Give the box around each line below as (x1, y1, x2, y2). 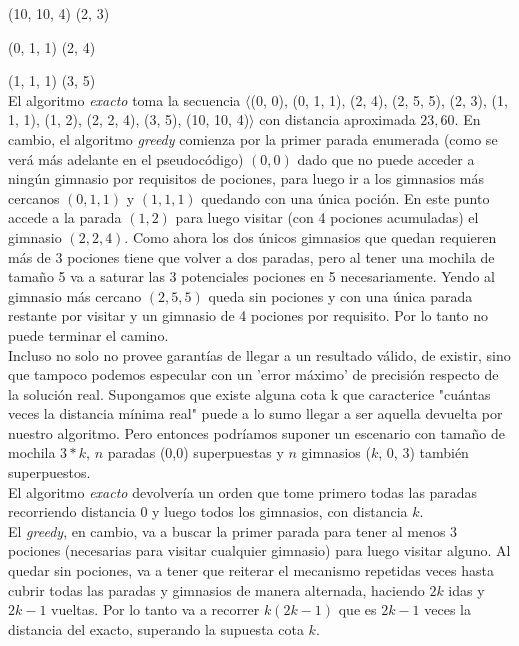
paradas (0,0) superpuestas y (107, 442, 284, 463)
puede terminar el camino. (8, 324, 169, 345)
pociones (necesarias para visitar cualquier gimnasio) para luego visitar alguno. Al (8, 540, 511, 561)
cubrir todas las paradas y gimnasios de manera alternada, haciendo (8, 579, 425, 600)
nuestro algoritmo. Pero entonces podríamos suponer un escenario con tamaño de (8, 422, 506, 443)
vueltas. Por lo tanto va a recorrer (51, 599, 260, 620)
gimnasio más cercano (8, 285, 142, 306)
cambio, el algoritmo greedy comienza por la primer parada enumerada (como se (8, 128, 498, 149)
